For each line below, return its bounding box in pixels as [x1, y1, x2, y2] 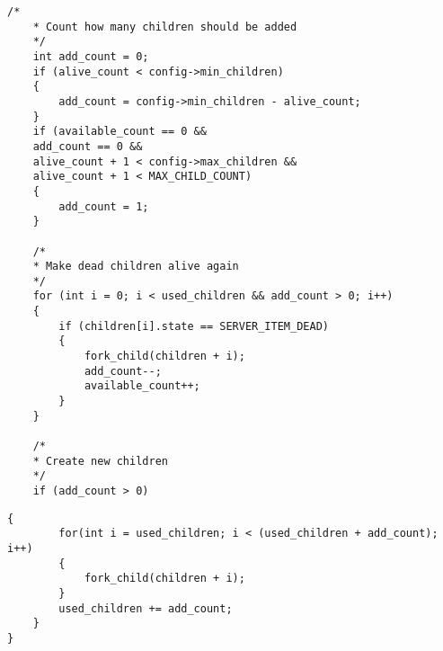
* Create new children [32, 454, 168, 468]
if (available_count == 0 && [32, 125, 207, 138]
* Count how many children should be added [32, 20, 297, 33]
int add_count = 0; [32, 49, 149, 63]
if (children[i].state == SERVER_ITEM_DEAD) [58, 319, 329, 333]
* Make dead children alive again [32, 260, 239, 273]
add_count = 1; [58, 200, 149, 213]
